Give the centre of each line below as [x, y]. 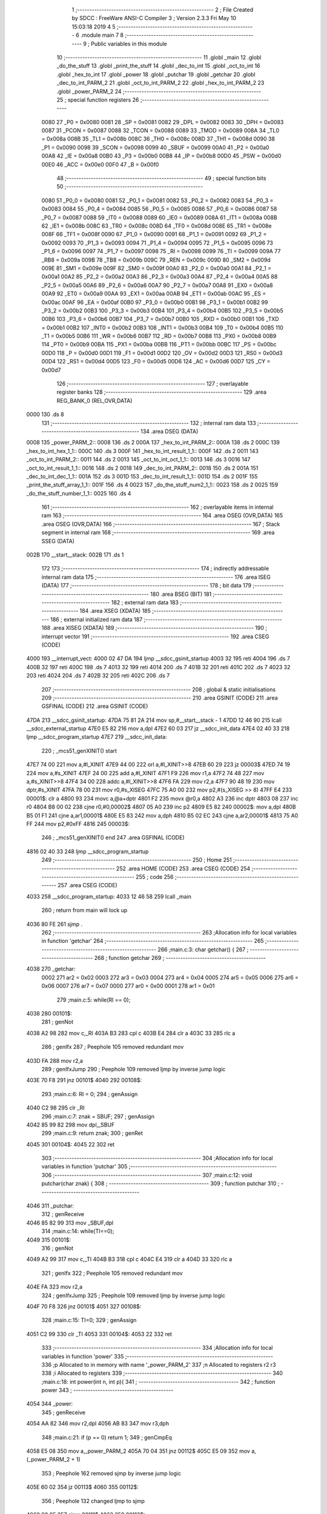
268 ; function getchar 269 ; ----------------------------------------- [180, 958]
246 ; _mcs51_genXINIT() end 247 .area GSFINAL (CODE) [113, 838]
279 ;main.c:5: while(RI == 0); [94, 1000]
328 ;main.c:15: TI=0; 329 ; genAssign [89, 1320]
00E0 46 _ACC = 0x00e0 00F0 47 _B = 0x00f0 [100, 164]
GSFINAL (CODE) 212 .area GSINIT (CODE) [95, 706]
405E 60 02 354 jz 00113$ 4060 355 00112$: [83, 1487]
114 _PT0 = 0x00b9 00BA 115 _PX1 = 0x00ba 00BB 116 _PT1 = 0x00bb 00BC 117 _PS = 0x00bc [159, 345]
